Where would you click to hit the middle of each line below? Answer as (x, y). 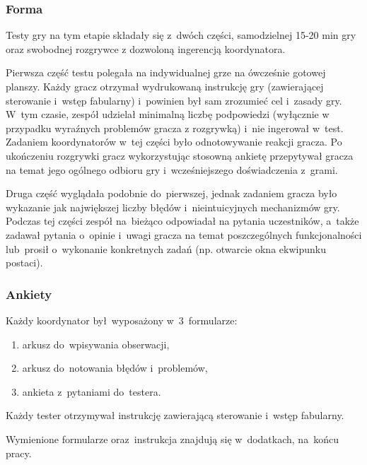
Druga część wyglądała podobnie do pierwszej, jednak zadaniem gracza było (171, 193)
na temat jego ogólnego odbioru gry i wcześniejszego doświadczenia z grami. (172, 169)
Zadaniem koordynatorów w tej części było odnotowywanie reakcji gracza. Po (174, 142)
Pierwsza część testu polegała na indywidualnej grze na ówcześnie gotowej (166, 72)
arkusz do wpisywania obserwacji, (96, 344)
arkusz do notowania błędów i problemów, (115, 368)
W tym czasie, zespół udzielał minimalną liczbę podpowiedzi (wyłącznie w (168, 114)
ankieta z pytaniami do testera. (92, 391)
